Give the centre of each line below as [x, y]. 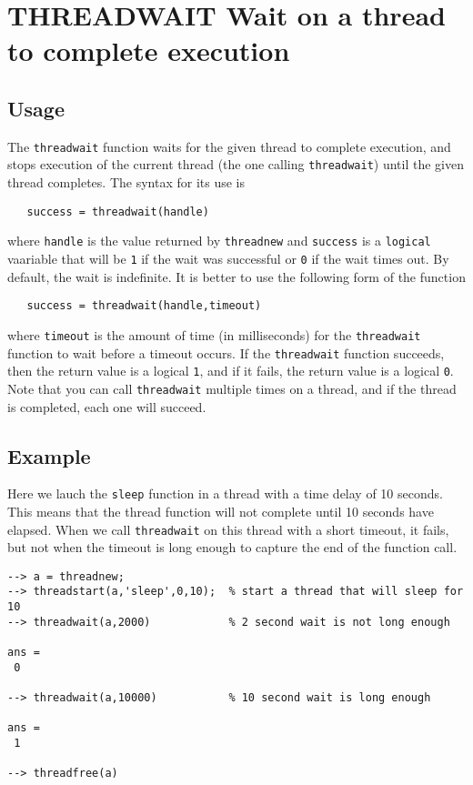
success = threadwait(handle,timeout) [144, 306]
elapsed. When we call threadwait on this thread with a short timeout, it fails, [228, 529]
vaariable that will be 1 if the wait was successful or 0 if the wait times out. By [228, 258]
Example [49, 455]
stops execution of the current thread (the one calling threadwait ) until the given [236, 164]
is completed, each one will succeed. [107, 406]
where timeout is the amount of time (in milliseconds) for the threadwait [214, 334]
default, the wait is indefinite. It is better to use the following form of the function [236, 276]
